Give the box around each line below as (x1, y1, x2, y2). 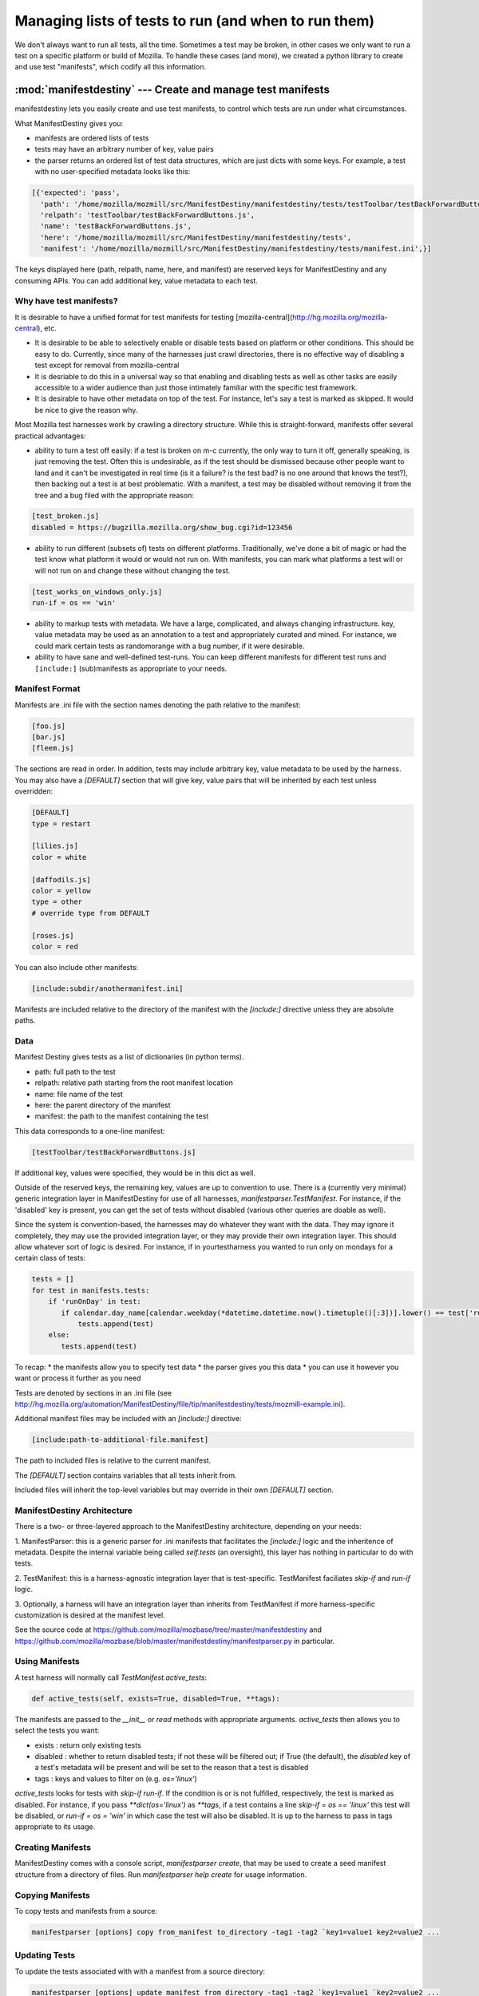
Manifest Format (14, 683, 81, 695)
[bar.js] (31, 733, 66, 742)
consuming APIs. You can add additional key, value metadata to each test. (14, 275, 259, 285)
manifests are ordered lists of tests (34, 133, 149, 143)
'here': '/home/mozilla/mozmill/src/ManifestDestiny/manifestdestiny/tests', (40, 232, 352, 242)
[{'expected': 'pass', (31, 188, 121, 197)
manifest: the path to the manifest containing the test (34, 1111, 209, 1121)
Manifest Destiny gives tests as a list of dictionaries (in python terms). (14, 1052, 244, 1062)
